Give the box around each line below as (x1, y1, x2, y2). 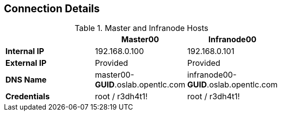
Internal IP (5, 46, 44, 57)
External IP (5, 58, 47, 68)
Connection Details (4, 2, 100, 15)
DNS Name (5, 75, 47, 85)
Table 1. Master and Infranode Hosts (74, 23, 209, 33)
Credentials (5, 91, 50, 102)
